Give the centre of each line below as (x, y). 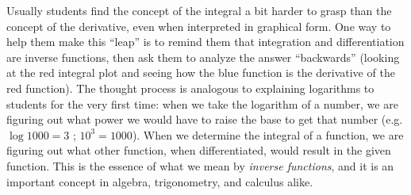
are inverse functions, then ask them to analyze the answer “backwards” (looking (203, 57)
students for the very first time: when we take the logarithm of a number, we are (202, 103)
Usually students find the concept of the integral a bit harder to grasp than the (199, 10)
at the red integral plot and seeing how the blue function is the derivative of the (201, 73)
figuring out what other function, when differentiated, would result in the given (199, 150)
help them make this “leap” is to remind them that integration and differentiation (205, 42)
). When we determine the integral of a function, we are (268, 134)
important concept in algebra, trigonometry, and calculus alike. (160, 181)
